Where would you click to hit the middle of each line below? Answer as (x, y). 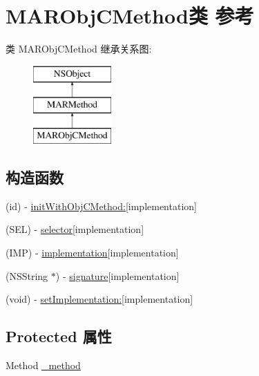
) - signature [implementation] (117, 275)
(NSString (27, 275)
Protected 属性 (59, 336)
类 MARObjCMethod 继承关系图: (79, 49)
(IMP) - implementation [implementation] (92, 253)
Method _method (43, 365)
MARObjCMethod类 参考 (130, 16)
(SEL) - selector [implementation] (75, 229)
